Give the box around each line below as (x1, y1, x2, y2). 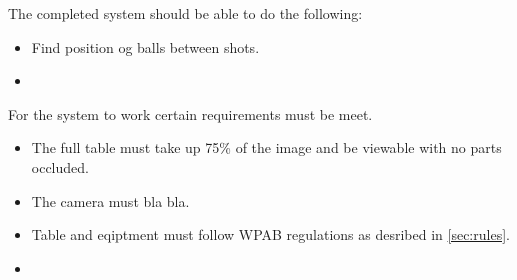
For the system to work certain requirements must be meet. (8, 103, 373, 124)
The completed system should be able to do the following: (8, 3, 363, 23)
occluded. (31, 156, 89, 177)
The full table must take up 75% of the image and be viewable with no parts (31, 137, 502, 158)
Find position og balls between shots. (31, 36, 260, 57)
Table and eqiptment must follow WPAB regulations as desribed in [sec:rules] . (31, 224, 510, 245)
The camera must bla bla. (31, 190, 190, 211)
